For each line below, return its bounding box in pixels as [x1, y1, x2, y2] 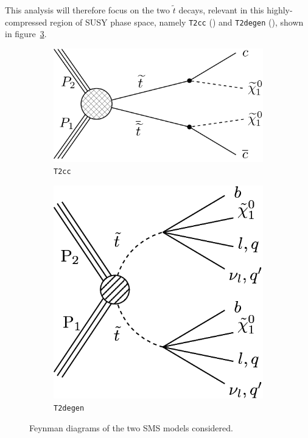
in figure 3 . [5, 27, 47, 40]
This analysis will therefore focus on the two [5, 4, 170, 16]
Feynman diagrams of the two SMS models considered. [29, 421, 233, 434]
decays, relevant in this [178, 4, 264, 16]
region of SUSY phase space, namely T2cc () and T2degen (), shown [50, 15, 304, 28]
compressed [5, 15, 47, 28]
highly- [267, 4, 293, 16]
